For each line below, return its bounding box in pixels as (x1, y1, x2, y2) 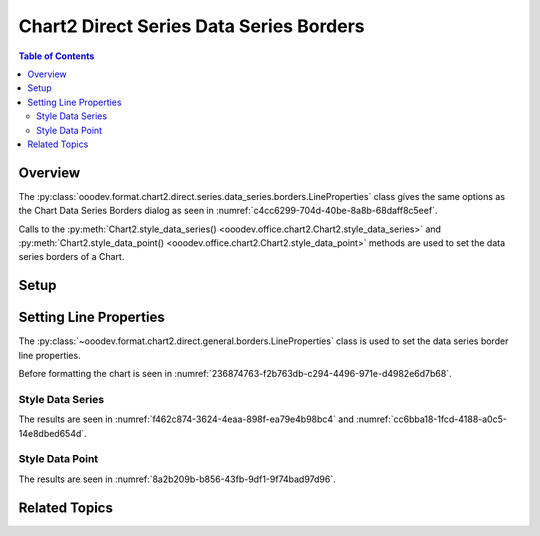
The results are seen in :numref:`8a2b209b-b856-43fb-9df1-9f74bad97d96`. (18, 473, 337, 485)
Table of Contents (18, 50, 95, 62)
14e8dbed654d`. (18, 427, 87, 439)
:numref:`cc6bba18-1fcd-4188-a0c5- (355, 413, 507, 425)
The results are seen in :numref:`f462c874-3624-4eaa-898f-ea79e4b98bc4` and (18, 413, 355, 425)
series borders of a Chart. (18, 251, 125, 263)
